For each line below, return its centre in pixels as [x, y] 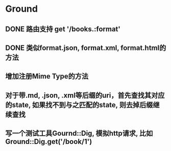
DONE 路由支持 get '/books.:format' [63, 29]
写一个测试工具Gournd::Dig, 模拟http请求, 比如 [79, 133]
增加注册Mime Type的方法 [47, 76]
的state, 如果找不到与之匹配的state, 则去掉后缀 [79, 105]
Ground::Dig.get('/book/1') [49, 142]
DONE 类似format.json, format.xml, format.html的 [86, 48]
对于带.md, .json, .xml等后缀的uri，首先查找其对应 [85, 95]
